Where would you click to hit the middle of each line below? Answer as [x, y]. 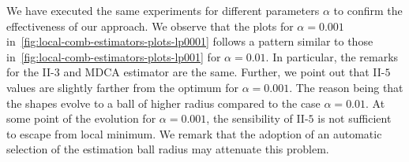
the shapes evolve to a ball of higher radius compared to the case [163, 103]
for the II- [30, 72]
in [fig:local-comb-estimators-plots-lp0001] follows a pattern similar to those [190, 41]
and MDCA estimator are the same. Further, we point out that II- [224, 72]
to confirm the [368, 10]
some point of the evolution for [81, 118]
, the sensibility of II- [257, 118]
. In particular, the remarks [332, 56]
